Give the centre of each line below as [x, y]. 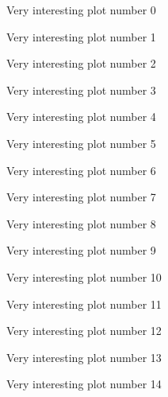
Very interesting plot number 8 [81, 223]
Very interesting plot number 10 [84, 276]
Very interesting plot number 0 [81, 10]
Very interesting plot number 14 [84, 384]
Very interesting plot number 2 [81, 63]
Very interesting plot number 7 [81, 197]
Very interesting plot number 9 [81, 250]
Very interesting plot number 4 [81, 117]
